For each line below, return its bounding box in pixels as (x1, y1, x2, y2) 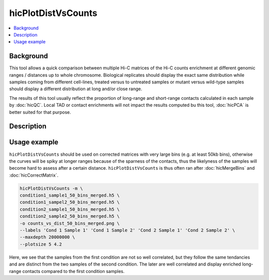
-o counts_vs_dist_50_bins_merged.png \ (19, 220, 120, 226)
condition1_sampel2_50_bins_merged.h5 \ (19, 200, 120, 205)
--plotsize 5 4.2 (19, 241, 62, 247)
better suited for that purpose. (9, 109, 71, 115)
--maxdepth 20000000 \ (19, 235, 75, 240)
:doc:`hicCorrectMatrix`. (9, 172, 59, 178)
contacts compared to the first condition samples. (22, 268, 125, 274)
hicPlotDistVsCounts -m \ (19, 185, 83, 191)
